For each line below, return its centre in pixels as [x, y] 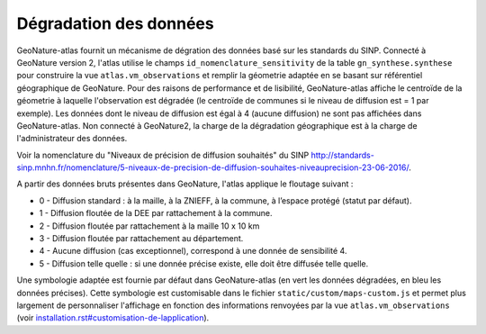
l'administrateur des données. [72, 139]
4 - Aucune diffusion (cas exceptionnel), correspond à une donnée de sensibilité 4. [193, 251]
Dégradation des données [116, 23]
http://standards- [343, 155]
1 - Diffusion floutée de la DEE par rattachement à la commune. [156, 213]
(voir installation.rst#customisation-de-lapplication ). [113, 318]
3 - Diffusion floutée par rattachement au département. [141, 239]
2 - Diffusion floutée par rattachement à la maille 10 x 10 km [149, 226]
